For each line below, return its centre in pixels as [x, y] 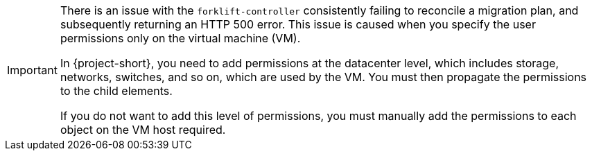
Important [32, 70]
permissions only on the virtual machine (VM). [180, 38]
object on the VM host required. [143, 130]
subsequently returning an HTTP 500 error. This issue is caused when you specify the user [298, 24]
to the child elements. [116, 91]
